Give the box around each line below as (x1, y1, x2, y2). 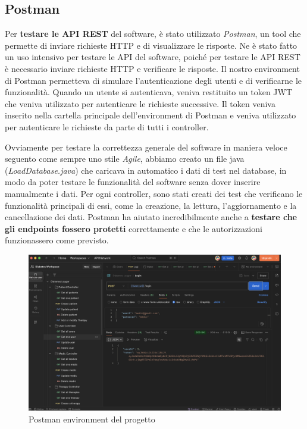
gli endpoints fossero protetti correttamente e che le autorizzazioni (5, 222, 262, 234)
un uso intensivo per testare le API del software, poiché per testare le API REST (5, 51, 300, 63)
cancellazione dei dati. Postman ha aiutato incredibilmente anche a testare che (5, 211, 297, 223)
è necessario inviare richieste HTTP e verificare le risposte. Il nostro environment (5, 62, 300, 74)
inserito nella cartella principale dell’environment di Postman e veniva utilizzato (5, 109, 296, 121)
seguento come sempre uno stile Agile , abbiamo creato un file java (5, 152, 245, 165)
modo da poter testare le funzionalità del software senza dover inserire (5, 176, 261, 188)
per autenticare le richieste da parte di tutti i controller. (5, 120, 209, 133)
